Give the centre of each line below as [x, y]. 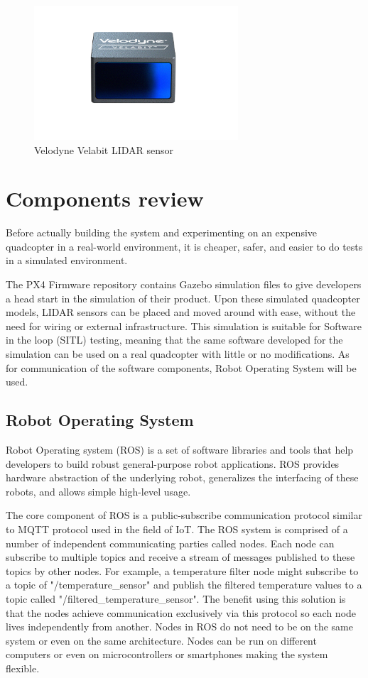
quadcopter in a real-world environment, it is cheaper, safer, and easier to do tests [184, 246]
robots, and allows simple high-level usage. [98, 491]
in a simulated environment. [67, 260]
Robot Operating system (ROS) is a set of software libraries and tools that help [180, 450]
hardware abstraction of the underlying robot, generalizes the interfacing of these [182, 477]
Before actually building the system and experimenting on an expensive [162, 233]
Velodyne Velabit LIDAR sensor [104, 149]
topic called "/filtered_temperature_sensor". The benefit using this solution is [176, 598]
